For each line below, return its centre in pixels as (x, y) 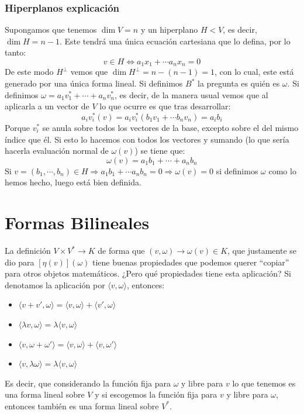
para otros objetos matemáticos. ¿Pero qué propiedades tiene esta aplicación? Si (148, 273)
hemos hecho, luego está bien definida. (73, 182)
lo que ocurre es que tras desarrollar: (165, 106)
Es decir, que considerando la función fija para (88, 383)
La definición (28, 250)
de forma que (121, 250)
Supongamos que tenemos (51, 30)
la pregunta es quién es (239, 83)
